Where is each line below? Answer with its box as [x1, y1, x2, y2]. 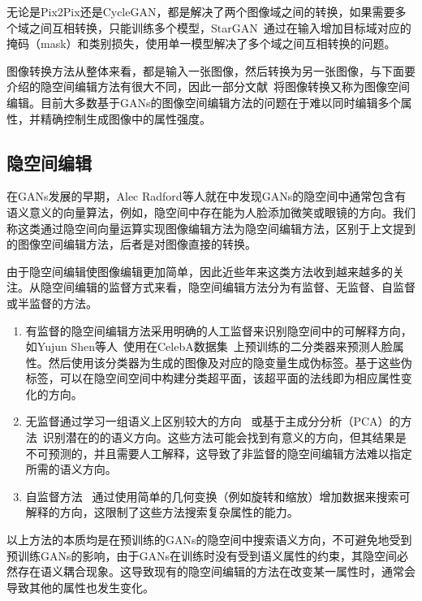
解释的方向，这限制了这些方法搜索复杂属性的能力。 [25, 504, 299, 521]
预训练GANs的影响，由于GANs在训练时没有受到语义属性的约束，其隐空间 [6, 547, 398, 564]
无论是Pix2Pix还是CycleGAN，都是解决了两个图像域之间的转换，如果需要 [6, 3, 395, 19]
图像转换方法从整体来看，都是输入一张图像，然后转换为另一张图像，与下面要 [6, 62, 416, 79]
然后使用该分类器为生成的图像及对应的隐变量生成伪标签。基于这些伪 [48, 353, 412, 370]
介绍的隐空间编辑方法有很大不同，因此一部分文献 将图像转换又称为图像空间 [6, 78, 410, 95]
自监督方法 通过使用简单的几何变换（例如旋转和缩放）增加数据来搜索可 [25, 487, 411, 504]
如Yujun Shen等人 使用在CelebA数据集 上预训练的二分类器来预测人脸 [25, 338, 393, 355]
